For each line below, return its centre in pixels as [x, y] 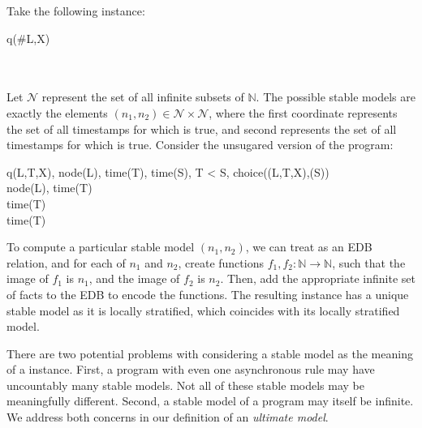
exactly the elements [57, 112]
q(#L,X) [28, 38]
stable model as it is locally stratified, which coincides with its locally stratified [203, 310]
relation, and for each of [66, 262]
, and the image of [134, 278]
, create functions [221, 262]
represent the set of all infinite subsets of [143, 97]
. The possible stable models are [336, 97]
